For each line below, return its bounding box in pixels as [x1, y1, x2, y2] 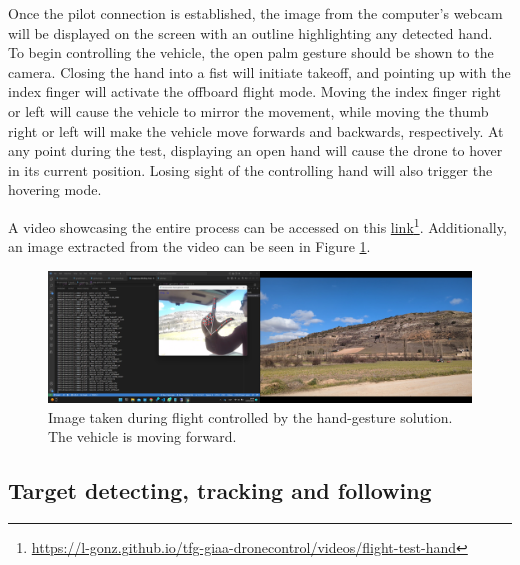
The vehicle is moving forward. [48, 426, 237, 447]
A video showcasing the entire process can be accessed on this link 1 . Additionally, [8, 213, 507, 237]
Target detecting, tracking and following [8, 475, 432, 506]
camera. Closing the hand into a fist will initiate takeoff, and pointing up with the [8, 61, 511, 82]
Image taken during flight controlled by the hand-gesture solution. [48, 406, 453, 427]
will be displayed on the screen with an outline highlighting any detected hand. [8, 22, 493, 43]
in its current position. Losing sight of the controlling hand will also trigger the [8, 159, 493, 180]
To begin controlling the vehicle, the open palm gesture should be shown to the [8, 42, 494, 63]
